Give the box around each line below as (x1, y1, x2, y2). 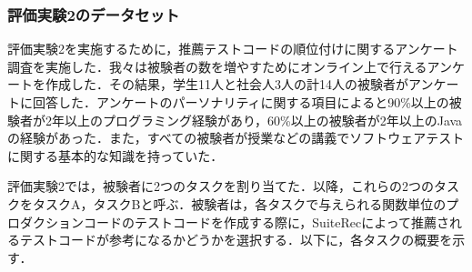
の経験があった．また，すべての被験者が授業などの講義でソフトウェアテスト (7, 128, 465, 147)
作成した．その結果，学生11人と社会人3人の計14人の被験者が (45, 75, 408, 94)
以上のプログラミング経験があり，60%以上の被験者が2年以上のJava (64, 110, 463, 129)
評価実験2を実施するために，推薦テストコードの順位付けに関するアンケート (7, 39, 458, 58)
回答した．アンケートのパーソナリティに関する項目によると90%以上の (32, 93, 449, 111)
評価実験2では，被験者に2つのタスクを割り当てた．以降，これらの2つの (7, 176, 434, 196)
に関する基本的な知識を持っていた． (7, 146, 224, 165)
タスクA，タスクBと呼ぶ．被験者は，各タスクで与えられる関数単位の (32, 194, 447, 213)
